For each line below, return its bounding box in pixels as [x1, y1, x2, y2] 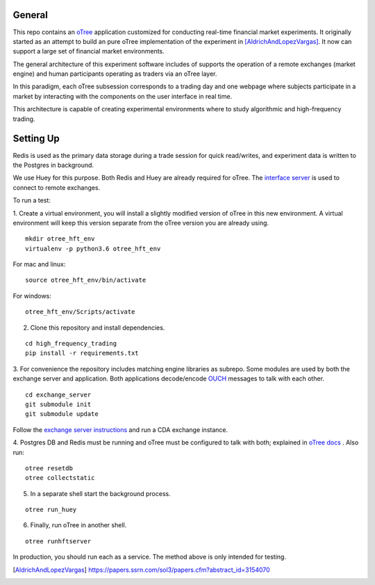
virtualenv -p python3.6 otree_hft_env [25, 244, 161, 253]
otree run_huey [25, 506, 77, 514]
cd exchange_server [25, 390, 92, 399]
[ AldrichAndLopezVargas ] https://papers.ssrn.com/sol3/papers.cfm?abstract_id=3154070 [12, 566, 270, 574]
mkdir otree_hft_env [25, 235, 95, 243]
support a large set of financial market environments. [12, 47, 165, 56]
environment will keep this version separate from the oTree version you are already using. [12, 218, 269, 227]
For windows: [12, 291, 52, 300]
